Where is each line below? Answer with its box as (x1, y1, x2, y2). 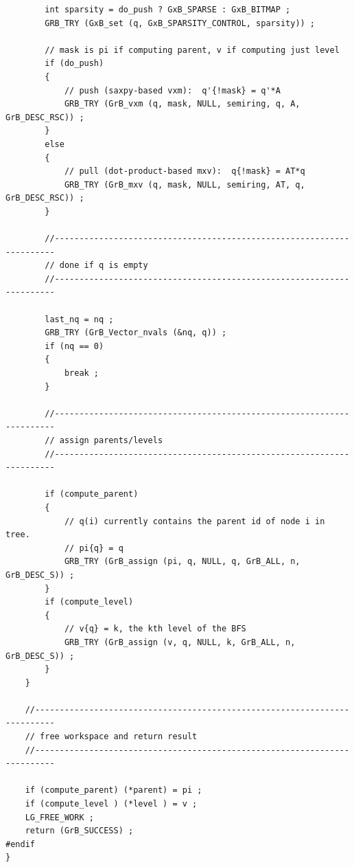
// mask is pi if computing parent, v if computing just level (45, 45, 340, 55)
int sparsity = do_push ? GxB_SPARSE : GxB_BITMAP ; (45, 5, 291, 14)
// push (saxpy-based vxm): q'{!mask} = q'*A (64, 85, 281, 95)
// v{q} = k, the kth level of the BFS (64, 624, 246, 634)
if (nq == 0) (45, 341, 104, 351)
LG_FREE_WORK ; (25, 812, 94, 822)
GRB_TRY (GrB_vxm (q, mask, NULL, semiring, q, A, (64, 99, 300, 109)
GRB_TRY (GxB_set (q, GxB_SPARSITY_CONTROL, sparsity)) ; (45, 18, 316, 28)
